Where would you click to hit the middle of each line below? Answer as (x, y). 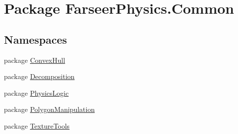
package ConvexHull (35, 60)
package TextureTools (37, 125)
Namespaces (35, 39)
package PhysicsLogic (36, 93)
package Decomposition (39, 76)
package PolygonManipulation (50, 109)
